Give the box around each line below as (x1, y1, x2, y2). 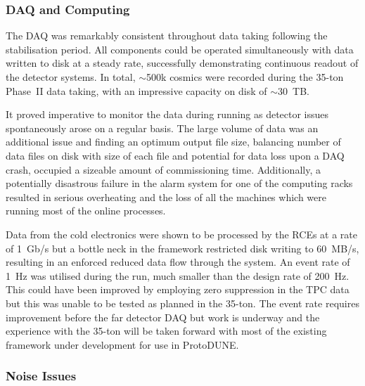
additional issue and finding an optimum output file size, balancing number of (6, 134, 341, 149)
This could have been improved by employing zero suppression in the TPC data (6, 282, 350, 297)
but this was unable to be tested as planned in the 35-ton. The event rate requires (6, 295, 359, 310)
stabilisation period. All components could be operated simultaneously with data (6, 41, 354, 56)
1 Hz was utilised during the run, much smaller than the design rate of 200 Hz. (6, 268, 350, 283)
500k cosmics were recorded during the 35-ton (146, 70, 344, 84)
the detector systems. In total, (6, 70, 136, 84)
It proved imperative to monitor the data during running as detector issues (6, 107, 329, 122)
